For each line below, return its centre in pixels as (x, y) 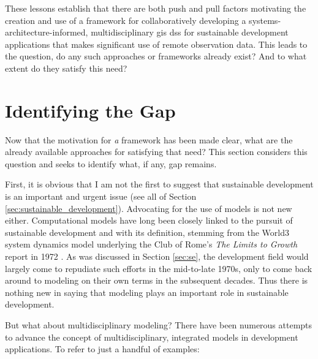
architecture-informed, (47, 32)
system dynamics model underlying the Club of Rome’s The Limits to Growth (151, 244)
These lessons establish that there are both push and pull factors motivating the (156, 8)
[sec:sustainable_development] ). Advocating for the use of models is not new (149, 208)
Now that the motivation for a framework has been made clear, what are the (149, 139)
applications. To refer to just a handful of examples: (102, 349)
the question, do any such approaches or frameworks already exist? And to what (156, 56)
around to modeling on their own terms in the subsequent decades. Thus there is (157, 280)
